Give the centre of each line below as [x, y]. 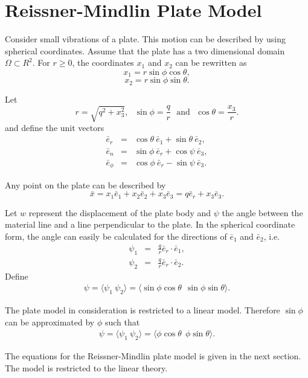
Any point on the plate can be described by [85, 184]
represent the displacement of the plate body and [120, 212]
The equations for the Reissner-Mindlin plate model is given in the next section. [153, 356]
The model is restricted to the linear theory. [86, 367]
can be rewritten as [211, 62]
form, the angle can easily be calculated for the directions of [116, 236]
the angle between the [262, 212]
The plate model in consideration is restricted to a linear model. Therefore [143, 310]
